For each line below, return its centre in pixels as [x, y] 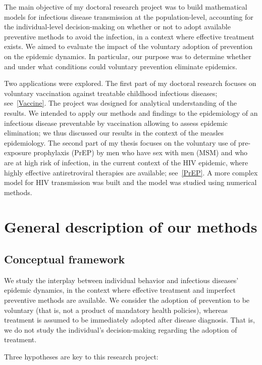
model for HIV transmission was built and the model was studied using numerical [130, 182]
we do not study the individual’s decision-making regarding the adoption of [121, 329]
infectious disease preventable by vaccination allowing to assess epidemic [116, 123]
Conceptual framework [65, 259]
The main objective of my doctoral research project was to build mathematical [126, 7]
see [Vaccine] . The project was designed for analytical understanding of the [120, 103]
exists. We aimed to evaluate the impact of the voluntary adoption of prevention [128, 46]
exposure [18, 152]
